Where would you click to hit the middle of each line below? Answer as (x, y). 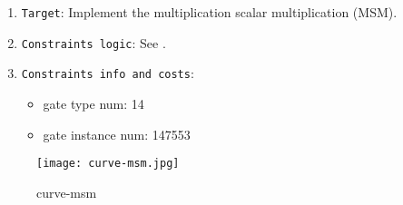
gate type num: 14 (93, 103)
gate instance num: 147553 (117, 134)
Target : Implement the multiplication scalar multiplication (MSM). (209, 12)
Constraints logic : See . (93, 42)
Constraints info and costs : (108, 73)
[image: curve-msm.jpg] (108, 164)
